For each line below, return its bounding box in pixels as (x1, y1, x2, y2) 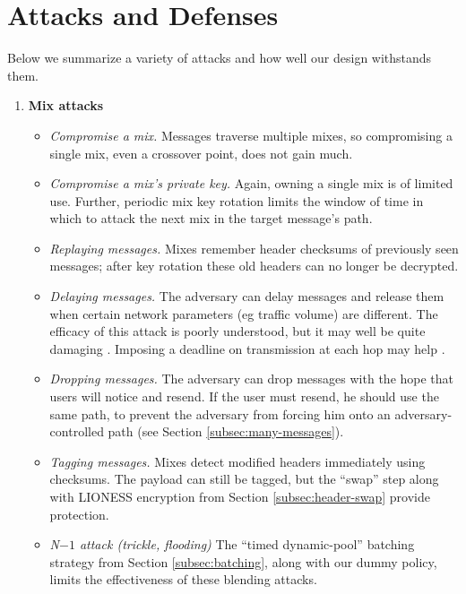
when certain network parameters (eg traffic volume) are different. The (49, 304, 438, 323)
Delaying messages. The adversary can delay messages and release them (49, 287, 444, 306)
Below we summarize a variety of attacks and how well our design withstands (7, 48, 432, 67)
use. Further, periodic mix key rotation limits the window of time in (49, 191, 424, 210)
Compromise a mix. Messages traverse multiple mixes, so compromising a (49, 125, 453, 144)
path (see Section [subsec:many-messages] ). (108, 422, 344, 441)
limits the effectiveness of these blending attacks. (49, 570, 317, 589)
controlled (49, 422, 104, 441)
